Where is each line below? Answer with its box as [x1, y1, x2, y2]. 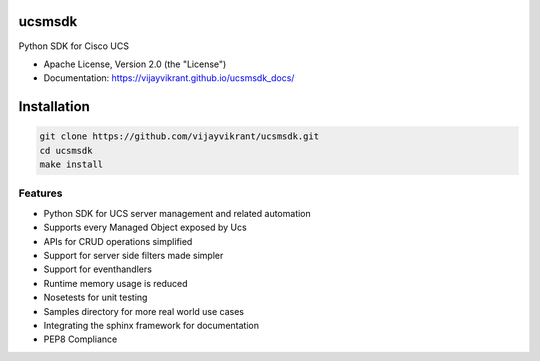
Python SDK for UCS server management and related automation [43, 207, 312, 219]
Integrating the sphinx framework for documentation [43, 319, 260, 331]
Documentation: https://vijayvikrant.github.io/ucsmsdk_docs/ [43, 72, 295, 84]
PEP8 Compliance [43, 333, 118, 345]
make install [39, 159, 104, 170]
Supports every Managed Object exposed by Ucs [43, 221, 247, 234]
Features [18, 186, 63, 200]
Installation [18, 98, 90, 115]
